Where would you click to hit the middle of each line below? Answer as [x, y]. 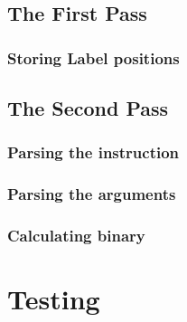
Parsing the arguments [92, 194]
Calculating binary [76, 236]
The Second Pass [88, 108]
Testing [54, 299]
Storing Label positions [93, 57]
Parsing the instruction [93, 152]
